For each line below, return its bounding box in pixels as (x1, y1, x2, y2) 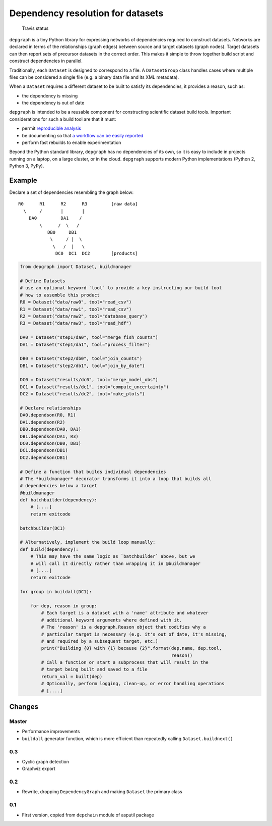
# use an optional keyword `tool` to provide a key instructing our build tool (20, 285, 222, 291)
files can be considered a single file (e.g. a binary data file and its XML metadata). (9, 74, 179, 80)
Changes (9, 702, 39, 711)
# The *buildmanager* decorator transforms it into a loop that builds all (20, 476, 212, 482)
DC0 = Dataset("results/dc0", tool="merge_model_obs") (20, 377, 158, 383)
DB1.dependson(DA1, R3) (20, 433, 79, 439)
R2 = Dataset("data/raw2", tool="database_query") (20, 313, 148, 319)
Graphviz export (22, 765, 55, 772)
